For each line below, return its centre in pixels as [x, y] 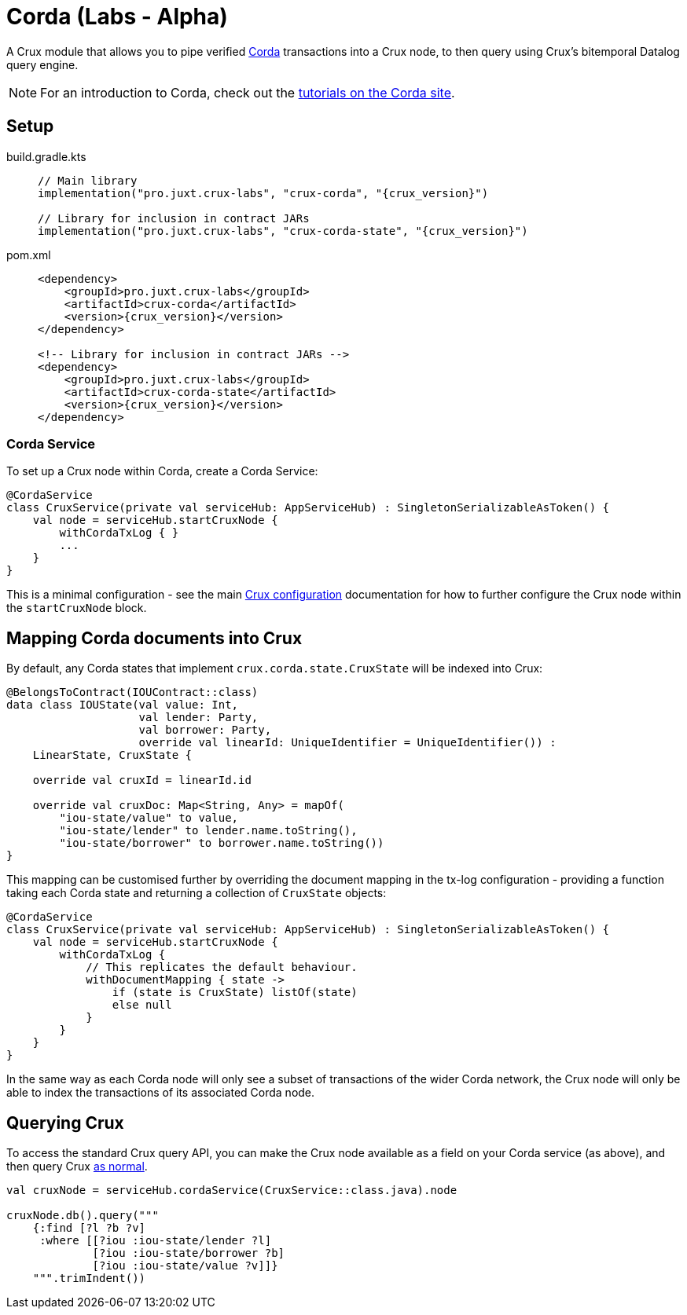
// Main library [88, 180]
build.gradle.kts [46, 156]
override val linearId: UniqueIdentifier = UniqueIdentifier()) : [347, 743]
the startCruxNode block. [77, 608]
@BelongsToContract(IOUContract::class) [132, 692]
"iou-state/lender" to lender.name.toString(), [208, 831]
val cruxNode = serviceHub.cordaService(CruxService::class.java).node [232, 1190]
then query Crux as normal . [77, 1167]
